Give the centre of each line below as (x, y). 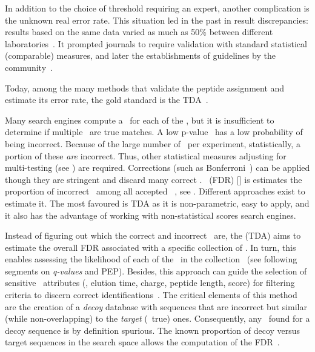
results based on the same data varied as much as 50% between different (139, 32)
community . (29, 67)
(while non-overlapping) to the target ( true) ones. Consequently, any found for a (157, 318)
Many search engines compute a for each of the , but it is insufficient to (140, 120)
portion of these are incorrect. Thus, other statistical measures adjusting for (146, 155)
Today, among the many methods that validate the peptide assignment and (145, 88)
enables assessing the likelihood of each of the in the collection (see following (151, 259)
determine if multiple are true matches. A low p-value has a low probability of (154, 132)
